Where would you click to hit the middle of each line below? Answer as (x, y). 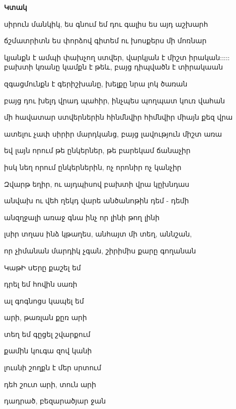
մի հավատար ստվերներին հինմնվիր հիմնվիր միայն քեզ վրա (118, 117)
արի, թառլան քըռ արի (45, 317)
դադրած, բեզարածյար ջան (55, 401)
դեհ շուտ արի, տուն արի (50, 384)
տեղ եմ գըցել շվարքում (47, 334)
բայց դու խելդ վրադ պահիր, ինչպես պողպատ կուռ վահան (115, 100)
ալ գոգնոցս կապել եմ (44, 300)
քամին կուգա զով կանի (48, 351)
